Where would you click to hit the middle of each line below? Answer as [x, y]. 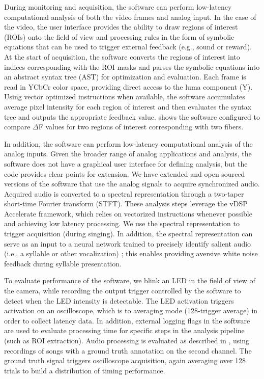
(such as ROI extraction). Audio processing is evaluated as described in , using [127, 340]
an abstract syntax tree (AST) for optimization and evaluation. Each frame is [125, 77]
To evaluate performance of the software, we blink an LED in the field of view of [130, 280]
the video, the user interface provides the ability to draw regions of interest [121, 27]
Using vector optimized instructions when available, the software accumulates [125, 97]
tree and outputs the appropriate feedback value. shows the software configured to [132, 116]
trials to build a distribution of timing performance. [85, 370]
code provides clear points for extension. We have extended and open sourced [125, 173]
